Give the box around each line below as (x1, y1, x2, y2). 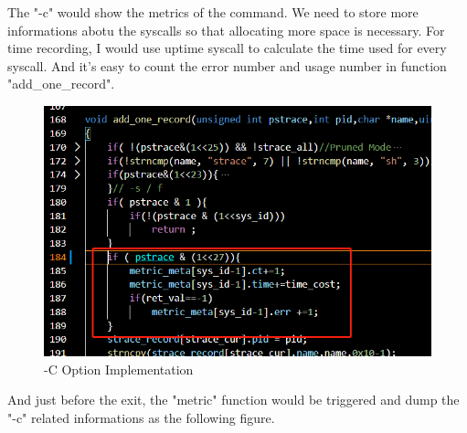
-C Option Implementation (44, 359, 194, 378)
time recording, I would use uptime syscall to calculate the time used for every (7, 38, 447, 58)
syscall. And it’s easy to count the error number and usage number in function (7, 56, 447, 75)
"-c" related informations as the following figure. (7, 407, 275, 427)
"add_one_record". (7, 74, 115, 93)
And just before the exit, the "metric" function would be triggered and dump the (7, 390, 460, 409)
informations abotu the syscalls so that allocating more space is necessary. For (7, 20, 445, 39)
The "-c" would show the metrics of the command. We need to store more (7, 3, 419, 21)
